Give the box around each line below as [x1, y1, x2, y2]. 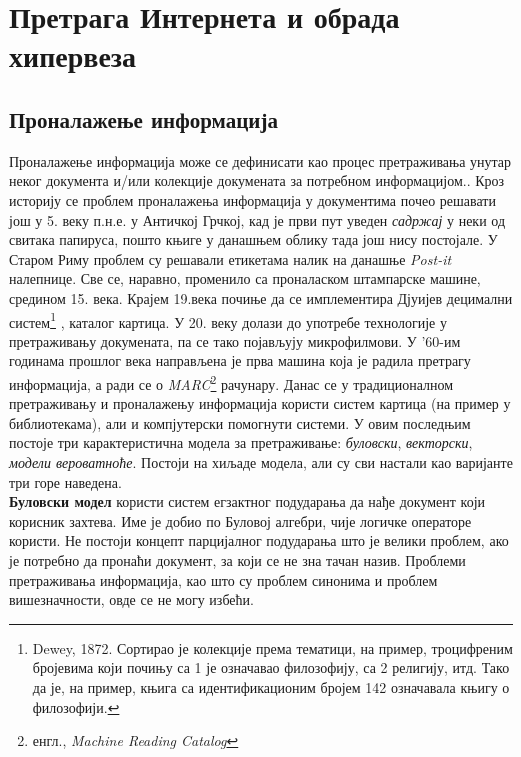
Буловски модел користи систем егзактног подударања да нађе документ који [9, 491, 486, 512]
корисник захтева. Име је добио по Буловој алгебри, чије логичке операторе [9, 510, 472, 531]
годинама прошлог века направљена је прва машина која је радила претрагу [9, 350, 471, 371]
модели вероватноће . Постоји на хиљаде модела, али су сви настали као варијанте [9, 451, 513, 472]
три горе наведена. [9, 471, 122, 492]
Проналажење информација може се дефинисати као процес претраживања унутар [9, 150, 512, 171]
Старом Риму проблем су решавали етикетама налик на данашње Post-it [9, 248, 452, 269]
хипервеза [9, 35, 137, 76]
